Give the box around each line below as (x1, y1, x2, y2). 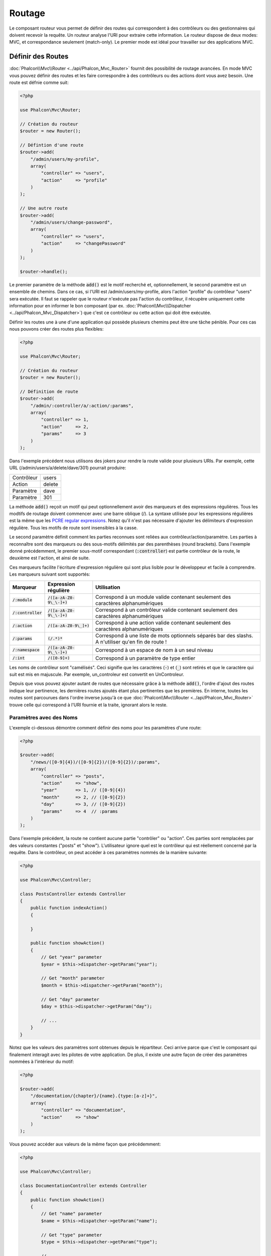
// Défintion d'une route (20, 142, 84, 148)
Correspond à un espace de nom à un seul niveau (95, 646, 213, 653)
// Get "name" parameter (41, 1211, 102, 1217)
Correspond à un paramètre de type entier (95, 655, 196, 662)
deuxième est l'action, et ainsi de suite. (9, 555, 90, 561)
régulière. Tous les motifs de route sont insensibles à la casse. (9, 525, 138, 531)
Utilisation (95, 583, 120, 590)
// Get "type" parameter (41, 1232, 102, 1238)
